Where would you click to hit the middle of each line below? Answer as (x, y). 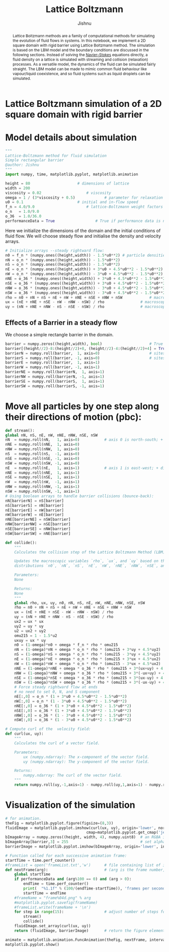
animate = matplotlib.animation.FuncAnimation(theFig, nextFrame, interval (86, 940)
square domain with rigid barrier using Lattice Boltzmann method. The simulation (83, 45)
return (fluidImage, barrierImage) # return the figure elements (91, 931)
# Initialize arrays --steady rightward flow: (55, 251)
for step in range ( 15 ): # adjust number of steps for (91, 912)
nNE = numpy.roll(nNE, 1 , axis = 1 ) (43, 472)
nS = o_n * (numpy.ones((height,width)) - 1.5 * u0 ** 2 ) (63, 265)
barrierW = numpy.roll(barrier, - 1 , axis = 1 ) (53, 367)
